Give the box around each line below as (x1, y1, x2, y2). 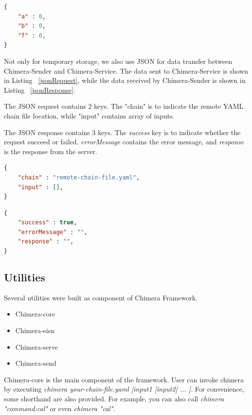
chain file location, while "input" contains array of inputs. (4, 110, 175, 120)
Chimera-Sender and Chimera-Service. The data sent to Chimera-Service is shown (4, 65, 249, 76)
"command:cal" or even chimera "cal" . (4, 403, 115, 413)
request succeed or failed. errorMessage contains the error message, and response (4, 137, 244, 147)
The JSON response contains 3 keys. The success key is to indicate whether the (4, 127, 241, 137)
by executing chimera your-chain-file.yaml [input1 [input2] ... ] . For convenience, (4, 384, 244, 394)
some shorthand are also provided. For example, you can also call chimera (4, 394, 224, 404)
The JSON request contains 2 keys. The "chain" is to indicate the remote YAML (4, 101, 244, 111)
